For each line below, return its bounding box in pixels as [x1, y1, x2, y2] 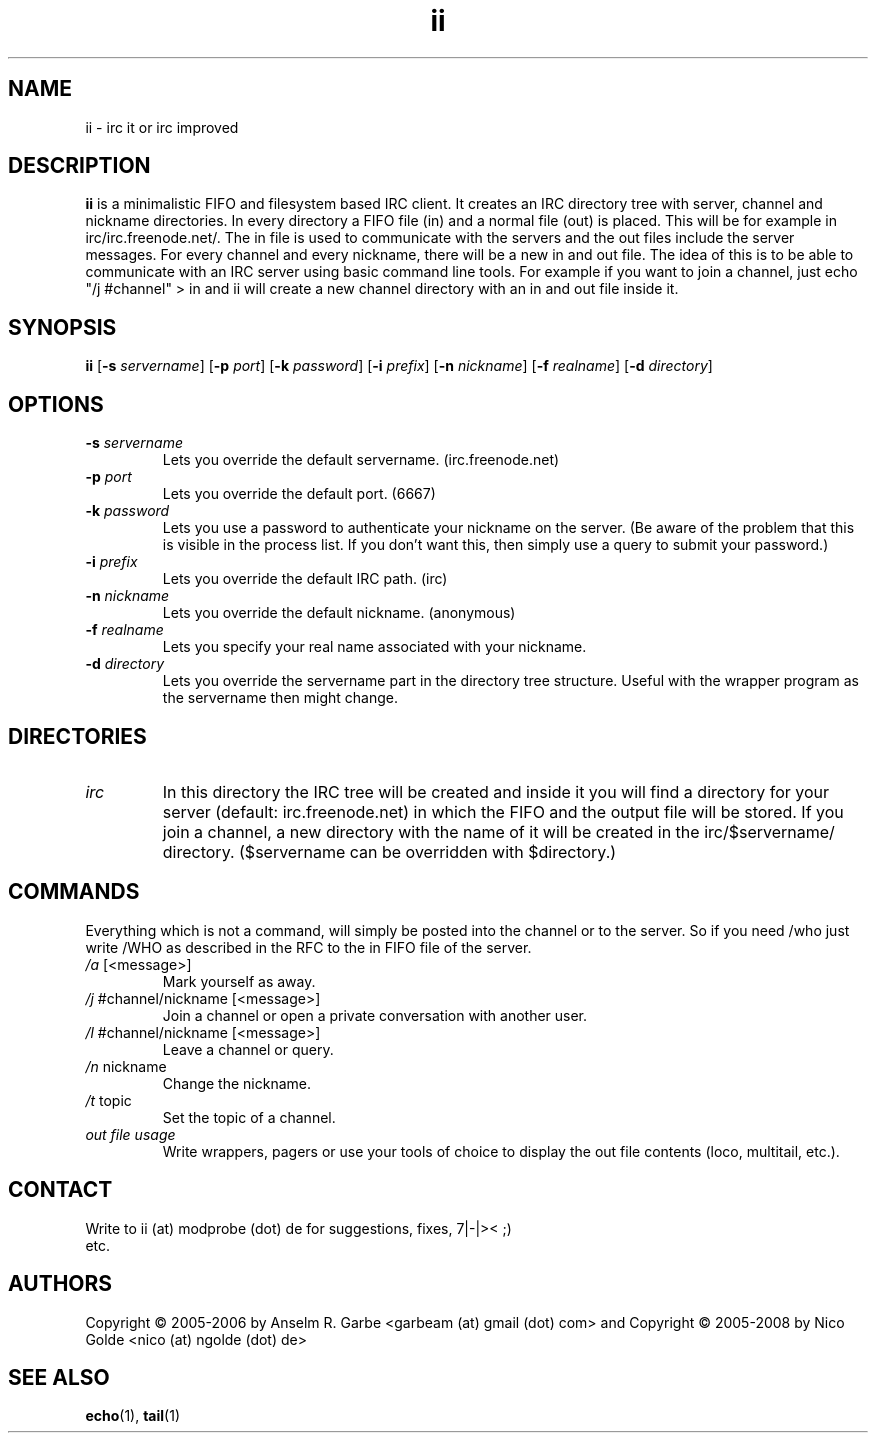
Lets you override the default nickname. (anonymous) [162, 604, 516, 622]
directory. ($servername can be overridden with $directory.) [162, 841, 617, 862]
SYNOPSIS [8, 314, 117, 340]
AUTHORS [8, 1271, 113, 1297]
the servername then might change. [162, 689, 398, 707]
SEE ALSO [8, 1364, 110, 1390]
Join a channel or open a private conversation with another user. [162, 1006, 588, 1024]
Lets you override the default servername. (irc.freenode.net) [162, 451, 560, 469]
